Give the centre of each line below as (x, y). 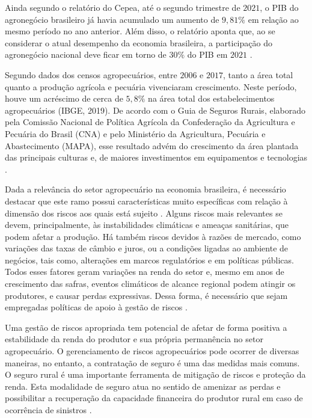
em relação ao (273, 19)
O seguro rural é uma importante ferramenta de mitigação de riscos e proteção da (155, 374)
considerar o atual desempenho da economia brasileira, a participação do (139, 42)
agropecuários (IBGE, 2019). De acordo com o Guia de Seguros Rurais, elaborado (155, 110)
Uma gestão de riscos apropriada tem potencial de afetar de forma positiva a (146, 327)
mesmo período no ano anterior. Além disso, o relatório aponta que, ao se (140, 31)
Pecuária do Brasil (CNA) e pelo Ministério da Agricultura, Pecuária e (135, 133)
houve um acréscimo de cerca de (64, 98)
